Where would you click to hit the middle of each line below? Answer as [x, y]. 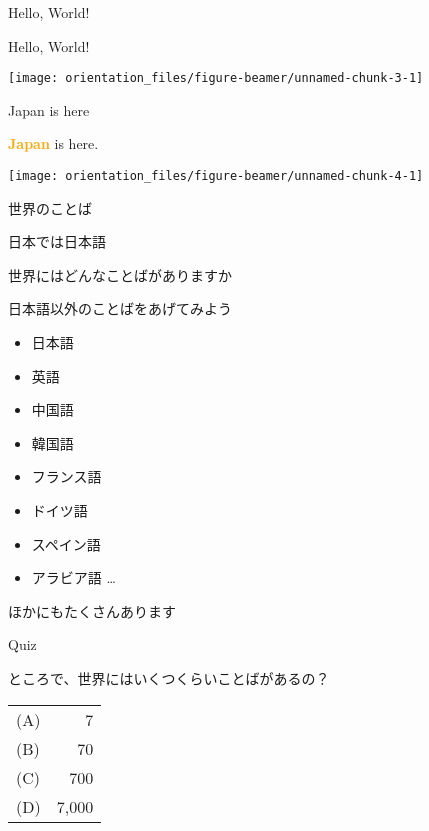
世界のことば [50, 207]
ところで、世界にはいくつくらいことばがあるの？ [169, 678]
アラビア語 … [73, 577]
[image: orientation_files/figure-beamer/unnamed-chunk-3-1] [216, 78]
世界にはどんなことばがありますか [120, 274]
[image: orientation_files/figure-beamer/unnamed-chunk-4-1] [216, 176]
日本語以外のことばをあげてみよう [120, 308]
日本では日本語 [57, 241]
